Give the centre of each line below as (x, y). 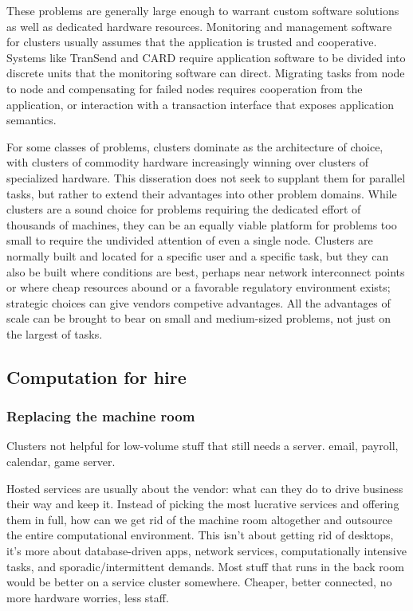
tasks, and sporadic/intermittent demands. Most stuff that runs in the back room (205, 566)
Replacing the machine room (101, 416)
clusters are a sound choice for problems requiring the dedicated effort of (184, 209)
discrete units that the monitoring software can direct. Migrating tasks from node (206, 73)
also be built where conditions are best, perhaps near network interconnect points (206, 271)
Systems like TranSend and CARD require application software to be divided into (206, 57)
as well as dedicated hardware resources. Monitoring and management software (199, 26)
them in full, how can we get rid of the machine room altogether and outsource (199, 519)
